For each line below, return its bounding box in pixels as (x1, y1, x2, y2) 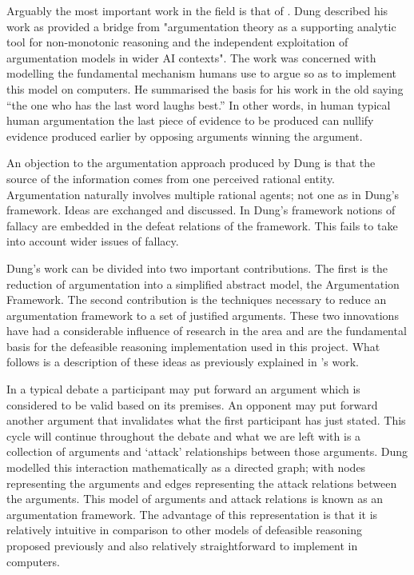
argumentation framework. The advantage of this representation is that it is (6, 505, 378, 522)
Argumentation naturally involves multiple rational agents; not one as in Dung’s (6, 186, 400, 202)
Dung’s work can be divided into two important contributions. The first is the (6, 259, 388, 276)
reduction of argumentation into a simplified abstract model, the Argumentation (6, 275, 400, 292)
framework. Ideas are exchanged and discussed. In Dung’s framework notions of (6, 202, 396, 218)
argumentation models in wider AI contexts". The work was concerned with (6, 49, 376, 66)
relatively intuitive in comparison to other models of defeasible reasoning (6, 521, 362, 538)
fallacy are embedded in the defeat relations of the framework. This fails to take (6, 217, 398, 234)
